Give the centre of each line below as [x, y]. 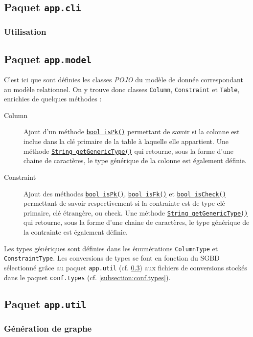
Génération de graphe [48, 328]
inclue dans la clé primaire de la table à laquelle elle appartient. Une [126, 141]
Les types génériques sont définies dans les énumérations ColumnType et [111, 248]
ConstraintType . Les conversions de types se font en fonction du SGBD [112, 258]
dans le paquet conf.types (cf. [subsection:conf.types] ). [87, 277]
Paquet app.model [48, 59]
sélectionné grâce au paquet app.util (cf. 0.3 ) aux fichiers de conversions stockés [126, 267]
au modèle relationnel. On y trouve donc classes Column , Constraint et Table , [122, 89]
